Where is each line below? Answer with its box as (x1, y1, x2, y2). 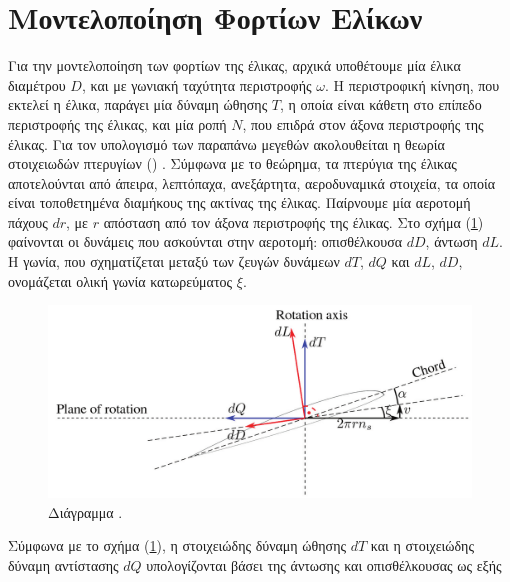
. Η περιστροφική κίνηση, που (324, 74, 500, 95)
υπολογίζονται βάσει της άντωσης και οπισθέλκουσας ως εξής (146, 554, 502, 575)
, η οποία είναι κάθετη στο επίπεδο (280, 94, 482, 115)
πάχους (8, 211, 48, 232)
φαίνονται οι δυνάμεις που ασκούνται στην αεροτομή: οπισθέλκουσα (8, 231, 403, 252)
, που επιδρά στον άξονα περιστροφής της (242, 113, 484, 134)
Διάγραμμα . (48, 501, 123, 522)
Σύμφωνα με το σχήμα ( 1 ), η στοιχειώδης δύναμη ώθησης (8, 535, 347, 556)
